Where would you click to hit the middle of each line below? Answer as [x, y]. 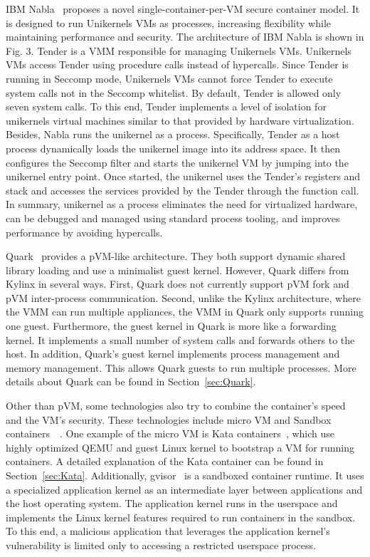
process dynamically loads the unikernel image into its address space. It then [173, 148]
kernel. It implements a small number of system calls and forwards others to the [180, 339]
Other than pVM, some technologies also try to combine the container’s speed [176, 406]
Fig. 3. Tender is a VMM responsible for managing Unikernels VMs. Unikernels [179, 50]
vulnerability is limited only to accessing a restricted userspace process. [161, 545]
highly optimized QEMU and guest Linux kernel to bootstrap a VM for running [180, 447]
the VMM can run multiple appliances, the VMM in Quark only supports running [185, 312]
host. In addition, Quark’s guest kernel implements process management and [173, 354]
